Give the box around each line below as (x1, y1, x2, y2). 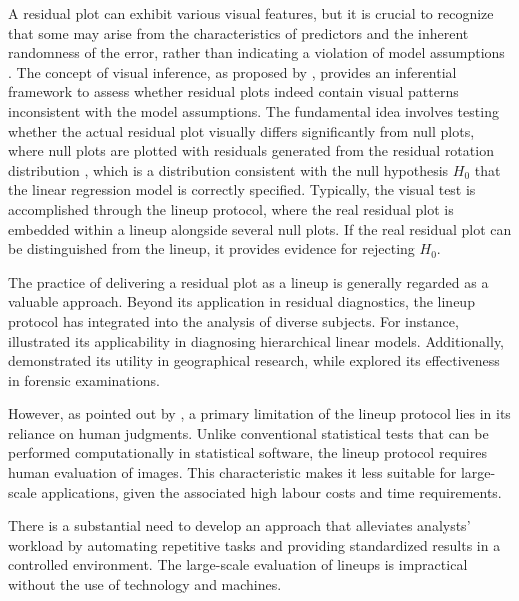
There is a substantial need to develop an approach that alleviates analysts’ (8, 515, 471, 536)
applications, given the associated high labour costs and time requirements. (41, 481, 502, 502)
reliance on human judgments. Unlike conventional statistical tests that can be (8, 422, 489, 443)
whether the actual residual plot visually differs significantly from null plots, (8, 120, 475, 141)
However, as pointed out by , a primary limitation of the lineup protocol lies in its (8, 403, 511, 424)
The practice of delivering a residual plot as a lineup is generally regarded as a (8, 271, 489, 292)
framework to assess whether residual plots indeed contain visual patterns (8, 81, 459, 102)
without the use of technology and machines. (8, 574, 282, 595)
